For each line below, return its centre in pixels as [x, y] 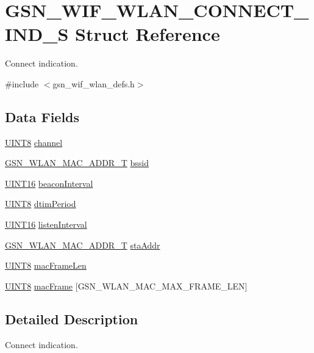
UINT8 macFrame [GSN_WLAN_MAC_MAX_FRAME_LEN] [126, 286]
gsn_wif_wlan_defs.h [94, 83]
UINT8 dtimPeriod [41, 204]
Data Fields [42, 116]
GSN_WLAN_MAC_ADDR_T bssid [77, 163]
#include [22, 83]
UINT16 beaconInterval [49, 183]
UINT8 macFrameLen [46, 265]
